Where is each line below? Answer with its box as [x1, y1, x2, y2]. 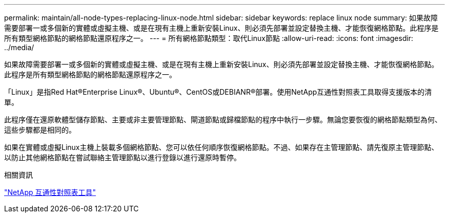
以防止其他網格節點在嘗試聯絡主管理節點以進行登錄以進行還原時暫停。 [4, 153, 241, 162]
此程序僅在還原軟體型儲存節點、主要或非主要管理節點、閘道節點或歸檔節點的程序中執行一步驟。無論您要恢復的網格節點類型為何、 [4, 115, 442, 124]
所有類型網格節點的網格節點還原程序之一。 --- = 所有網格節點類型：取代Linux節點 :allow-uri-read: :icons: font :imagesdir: [4, 34, 414, 42]
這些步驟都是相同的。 [4, 125, 76, 134]
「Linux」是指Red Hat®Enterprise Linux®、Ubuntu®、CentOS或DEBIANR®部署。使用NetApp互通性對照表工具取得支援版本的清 [4, 88, 432, 96]
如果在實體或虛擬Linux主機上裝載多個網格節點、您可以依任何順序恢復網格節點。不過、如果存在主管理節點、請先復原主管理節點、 [4, 143, 439, 151]
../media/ [4, 43, 34, 52]
